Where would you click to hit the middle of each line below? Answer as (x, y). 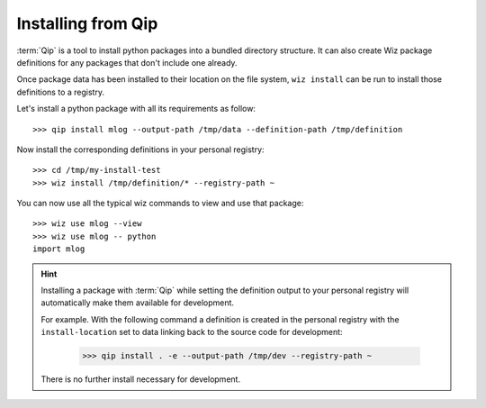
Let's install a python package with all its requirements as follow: (136, 109)
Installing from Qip (87, 23)
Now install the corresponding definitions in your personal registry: (140, 150)
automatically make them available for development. (137, 303)
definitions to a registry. (61, 92)
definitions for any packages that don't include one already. (127, 62)
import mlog (59, 249)
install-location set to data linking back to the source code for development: (192, 332)
